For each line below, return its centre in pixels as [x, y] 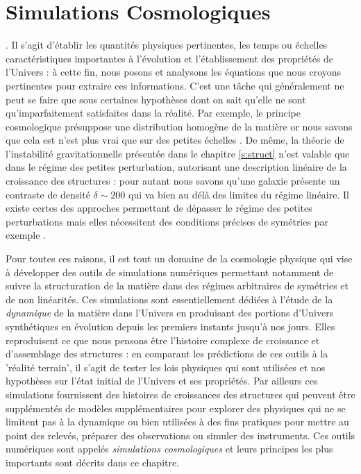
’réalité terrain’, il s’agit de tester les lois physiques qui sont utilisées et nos [166, 367]
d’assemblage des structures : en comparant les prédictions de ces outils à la [167, 354]
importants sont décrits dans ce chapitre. [93, 462]
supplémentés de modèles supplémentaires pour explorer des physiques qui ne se [176, 408]
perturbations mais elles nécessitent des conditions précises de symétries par [167, 221]
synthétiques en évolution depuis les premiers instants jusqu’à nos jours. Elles [170, 326]
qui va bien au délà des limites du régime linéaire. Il [239, 194]
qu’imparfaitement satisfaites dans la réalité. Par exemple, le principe [153, 113]
